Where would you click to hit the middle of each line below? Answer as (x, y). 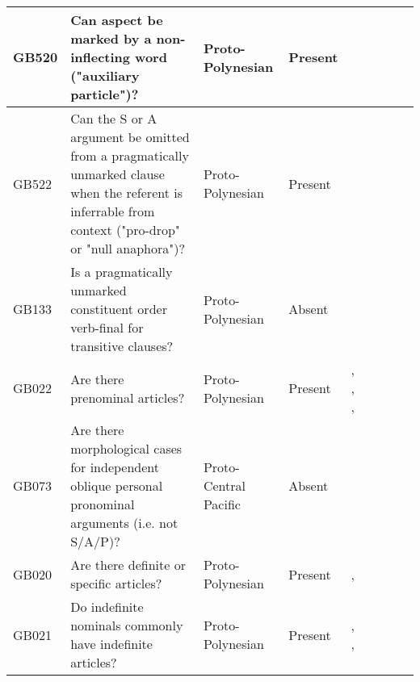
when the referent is (126, 192)
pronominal (103, 504)
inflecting (100, 57)
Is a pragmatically (122, 272)
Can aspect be (117, 20)
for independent (115, 467)
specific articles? (116, 583)
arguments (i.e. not (124, 523)
